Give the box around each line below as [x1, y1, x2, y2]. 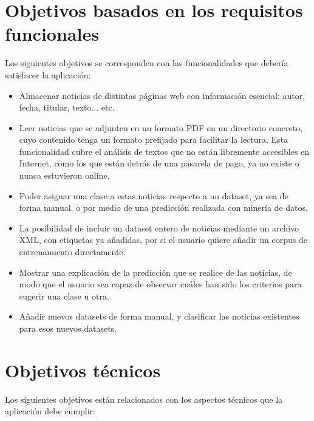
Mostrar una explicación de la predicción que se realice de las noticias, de [19, 265, 292, 278]
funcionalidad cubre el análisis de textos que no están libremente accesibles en [19, 145, 310, 157]
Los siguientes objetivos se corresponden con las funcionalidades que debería [5, 56, 288, 69]
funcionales [5, 21, 99, 46]
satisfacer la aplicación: [5, 68, 91, 81]
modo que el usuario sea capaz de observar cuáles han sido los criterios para [19, 278, 302, 290]
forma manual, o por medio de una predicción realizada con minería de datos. [19, 201, 308, 214]
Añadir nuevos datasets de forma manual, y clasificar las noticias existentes [19, 310, 299, 323]
